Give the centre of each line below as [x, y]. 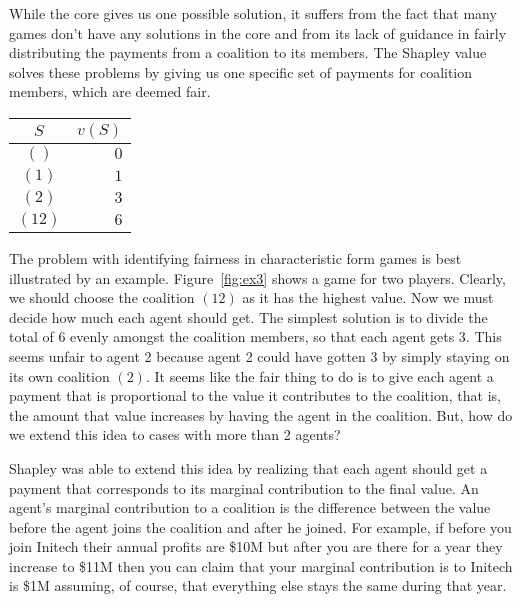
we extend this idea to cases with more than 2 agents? [175, 434]
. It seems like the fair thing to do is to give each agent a [319, 375]
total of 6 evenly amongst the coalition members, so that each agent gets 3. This [255, 336]
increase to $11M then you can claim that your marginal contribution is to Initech [261, 565]
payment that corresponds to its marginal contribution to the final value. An [244, 487]
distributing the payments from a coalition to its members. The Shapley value [248, 52]
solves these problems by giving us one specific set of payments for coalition [241, 71]
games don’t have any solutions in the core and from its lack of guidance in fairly [258, 32]
